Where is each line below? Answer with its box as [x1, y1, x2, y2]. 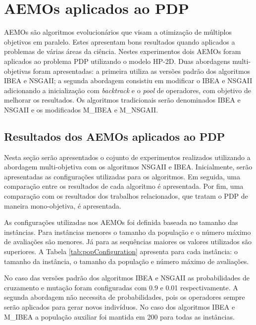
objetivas [4, 65, 31, 76]
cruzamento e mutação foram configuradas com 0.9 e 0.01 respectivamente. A [4, 282, 238, 292]
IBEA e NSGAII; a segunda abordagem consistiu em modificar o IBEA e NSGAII [4, 75, 253, 86]
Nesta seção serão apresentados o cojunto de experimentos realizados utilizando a [4, 152, 251, 162]
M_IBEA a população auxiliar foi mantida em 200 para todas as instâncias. [4, 311, 235, 322]
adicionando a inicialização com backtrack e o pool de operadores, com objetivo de [4, 85, 252, 95]
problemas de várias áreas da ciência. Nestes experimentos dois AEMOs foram [4, 46, 241, 56]
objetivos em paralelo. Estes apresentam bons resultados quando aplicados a [4, 36, 235, 47]
